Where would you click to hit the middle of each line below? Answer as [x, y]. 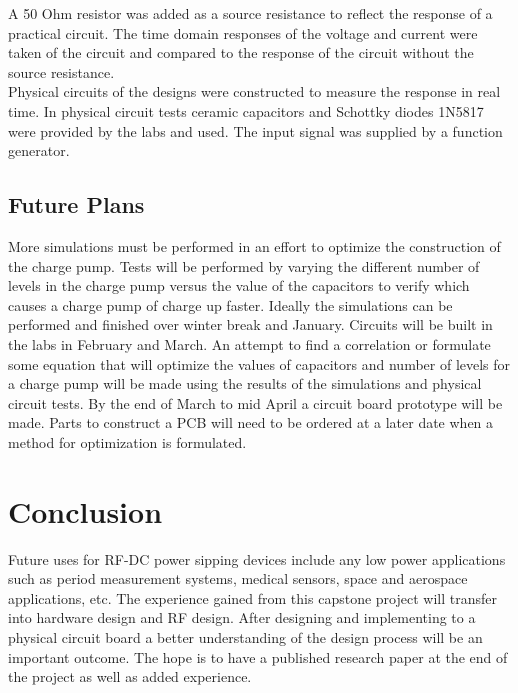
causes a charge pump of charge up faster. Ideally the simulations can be [230, 304]
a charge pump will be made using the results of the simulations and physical [245, 383]
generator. [39, 150]
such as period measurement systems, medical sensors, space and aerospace [238, 578]
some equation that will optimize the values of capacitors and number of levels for [259, 363]
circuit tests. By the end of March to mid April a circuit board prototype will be [255, 402]
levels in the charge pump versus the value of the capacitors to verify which [239, 285]
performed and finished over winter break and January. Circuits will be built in [250, 324]
